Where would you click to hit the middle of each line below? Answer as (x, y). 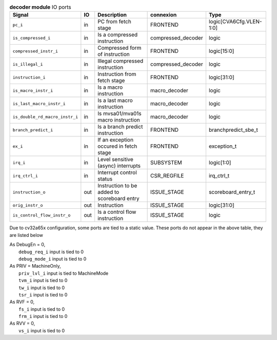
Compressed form (120, 48)
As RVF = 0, (22, 302)
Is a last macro (115, 101)
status (105, 179)
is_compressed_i (32, 38)
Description (112, 15)
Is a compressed (118, 35)
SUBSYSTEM (166, 163)
